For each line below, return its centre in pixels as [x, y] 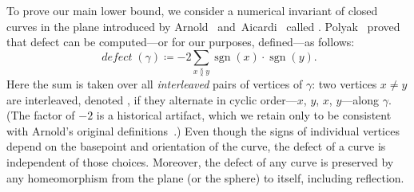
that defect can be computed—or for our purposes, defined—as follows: [181, 42]
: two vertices [344, 84]
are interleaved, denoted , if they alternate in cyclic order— [152, 99]
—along [360, 99]
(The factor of [41, 115]
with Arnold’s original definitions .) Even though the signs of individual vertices [203, 130]
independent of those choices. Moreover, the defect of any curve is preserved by [200, 162]
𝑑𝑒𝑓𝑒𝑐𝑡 [117, 57]
